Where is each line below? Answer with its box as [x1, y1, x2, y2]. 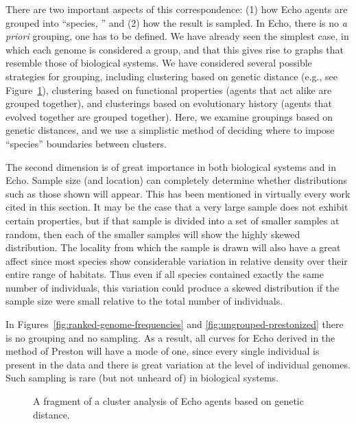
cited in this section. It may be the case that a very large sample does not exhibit [5, 200, 348, 214]
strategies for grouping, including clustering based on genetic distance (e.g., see [5, 69, 338, 83]
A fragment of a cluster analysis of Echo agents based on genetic [33, 394, 304, 408]
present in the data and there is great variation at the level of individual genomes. [5, 357, 351, 371]
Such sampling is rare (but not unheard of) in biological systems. [5, 370, 278, 385]
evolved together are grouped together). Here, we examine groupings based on [5, 109, 333, 123]
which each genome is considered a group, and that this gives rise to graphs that [5, 42, 344, 56]
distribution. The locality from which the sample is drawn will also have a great [5, 240, 341, 255]
